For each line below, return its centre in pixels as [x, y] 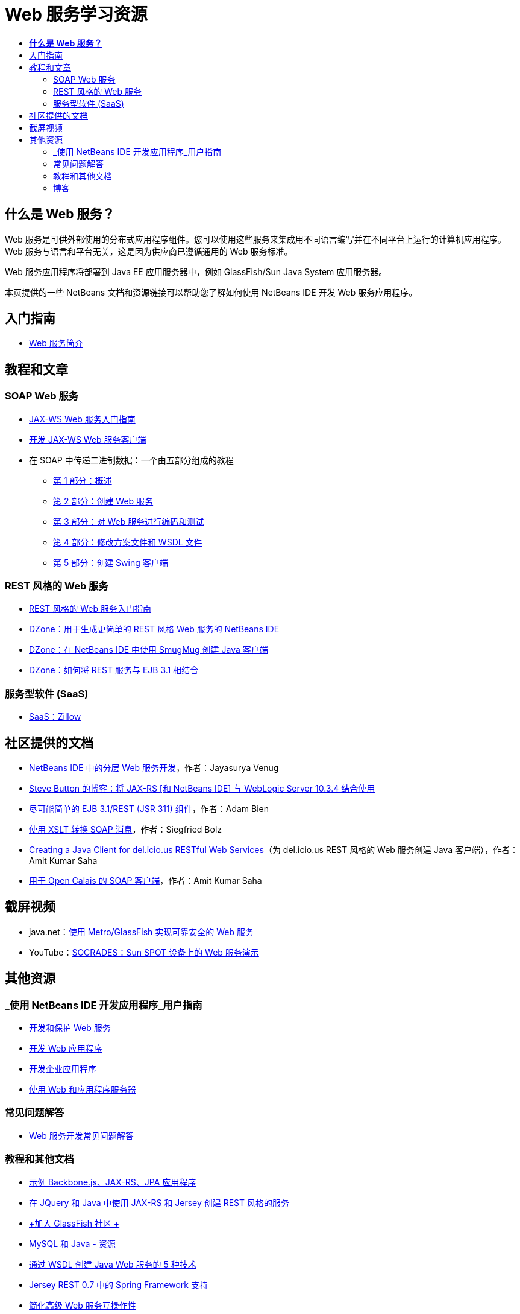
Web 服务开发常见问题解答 [81, 1135]
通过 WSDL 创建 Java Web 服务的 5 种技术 [113, 1264]
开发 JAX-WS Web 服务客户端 [88, 439]
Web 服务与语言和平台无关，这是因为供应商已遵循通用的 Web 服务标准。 [149, 251]
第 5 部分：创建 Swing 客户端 [111, 562]
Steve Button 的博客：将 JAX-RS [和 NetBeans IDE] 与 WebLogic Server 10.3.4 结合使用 [202, 788]
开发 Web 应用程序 [66, 1049]
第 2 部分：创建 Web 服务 [103, 501]
